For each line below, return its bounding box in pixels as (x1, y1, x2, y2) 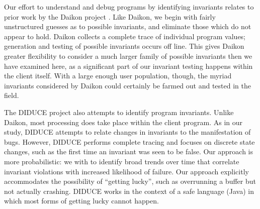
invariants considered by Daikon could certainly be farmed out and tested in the (4, 80, 251, 90)
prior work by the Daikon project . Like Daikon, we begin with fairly (4, 11, 216, 22)
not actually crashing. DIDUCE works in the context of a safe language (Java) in (4, 185, 254, 196)
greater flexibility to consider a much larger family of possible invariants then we (4, 50, 252, 61)
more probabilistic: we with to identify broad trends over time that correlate (4, 156, 239, 166)
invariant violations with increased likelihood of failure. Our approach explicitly (4, 166, 249, 176)
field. (4, 90, 19, 100)
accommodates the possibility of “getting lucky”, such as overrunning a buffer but (4, 176, 256, 186)
